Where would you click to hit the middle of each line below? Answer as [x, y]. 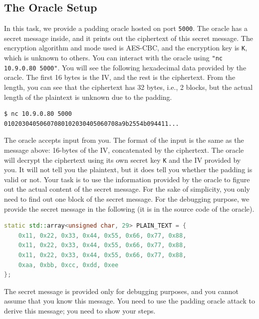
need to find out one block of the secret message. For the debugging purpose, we [127, 199]
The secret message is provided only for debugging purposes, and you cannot [122, 291]
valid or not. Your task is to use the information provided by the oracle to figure [127, 179]
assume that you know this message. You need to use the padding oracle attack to [129, 301]
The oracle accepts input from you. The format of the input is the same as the [124, 140]
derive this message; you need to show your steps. [80, 310]
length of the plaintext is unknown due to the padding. [88, 97]
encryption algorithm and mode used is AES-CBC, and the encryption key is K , [126, 48]
